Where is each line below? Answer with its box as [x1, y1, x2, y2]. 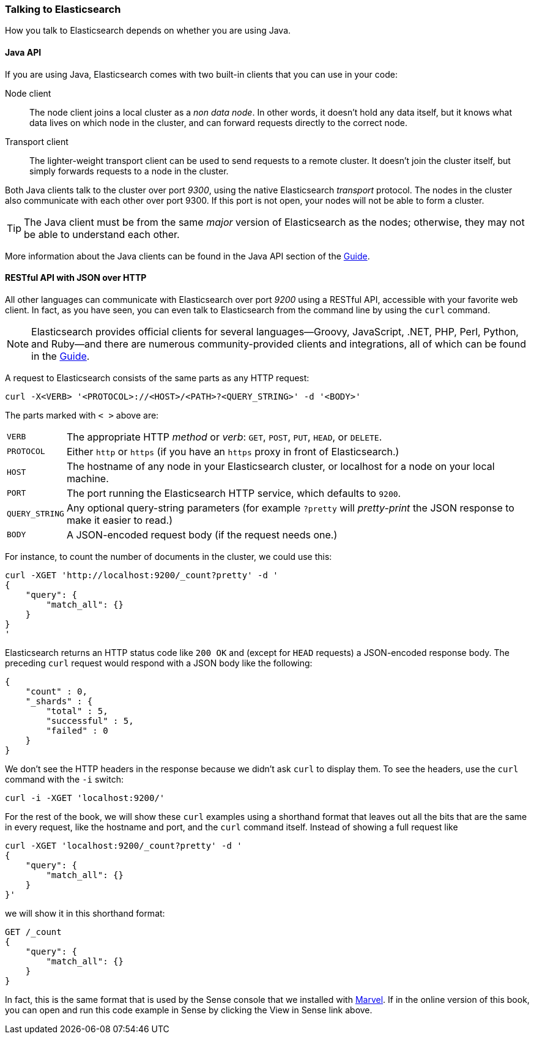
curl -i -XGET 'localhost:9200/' [5, 792, 165, 803]
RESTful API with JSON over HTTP [5, 272, 147, 283]
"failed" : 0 [46, 725, 108, 735]
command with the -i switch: [5, 773, 124, 784]
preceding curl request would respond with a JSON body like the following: [5, 657, 313, 668]
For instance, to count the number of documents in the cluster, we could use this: [5, 551, 332, 562]
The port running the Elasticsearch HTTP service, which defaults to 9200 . [66, 486, 401, 499]
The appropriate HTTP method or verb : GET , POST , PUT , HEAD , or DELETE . [66, 430, 382, 443]
